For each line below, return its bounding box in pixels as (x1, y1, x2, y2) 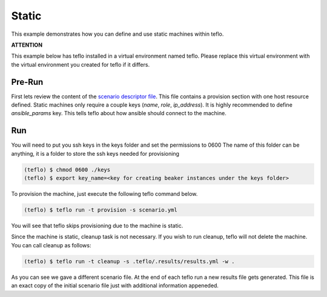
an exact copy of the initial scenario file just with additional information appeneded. (11, 282, 219, 289)
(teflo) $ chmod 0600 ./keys (24, 166, 111, 173)
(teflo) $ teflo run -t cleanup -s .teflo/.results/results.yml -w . (24, 258, 235, 265)
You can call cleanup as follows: (11, 241, 91, 249)
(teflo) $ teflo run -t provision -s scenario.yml (24, 207, 178, 213)
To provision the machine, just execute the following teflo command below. (11, 190, 198, 198)
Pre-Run (11, 76, 44, 87)
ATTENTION (11, 41, 42, 48)
